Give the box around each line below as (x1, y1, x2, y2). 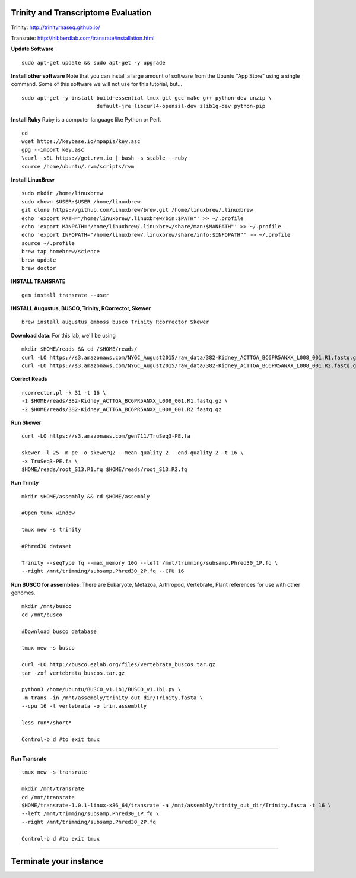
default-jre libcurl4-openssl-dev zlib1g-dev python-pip (96, 103, 266, 110)
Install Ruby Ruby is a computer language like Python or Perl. (11, 116, 161, 123)
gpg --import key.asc (21, 146, 84, 153)
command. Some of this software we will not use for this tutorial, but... (11, 81, 183, 88)
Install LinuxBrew (11, 176, 55, 183)
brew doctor (21, 265, 56, 271)
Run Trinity (11, 479, 39, 486)
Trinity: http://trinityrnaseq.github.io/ (11, 24, 100, 31)
